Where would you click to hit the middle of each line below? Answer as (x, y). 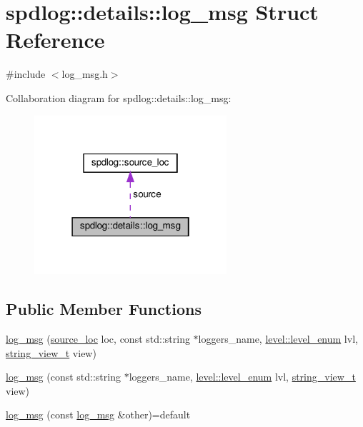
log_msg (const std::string (63, 377)
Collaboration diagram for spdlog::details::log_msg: (119, 97)
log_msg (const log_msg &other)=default (98, 415)
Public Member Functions (104, 309)
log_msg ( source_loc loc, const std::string (98, 338)
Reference (55, 40)
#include (26, 74)
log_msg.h (85, 74)
